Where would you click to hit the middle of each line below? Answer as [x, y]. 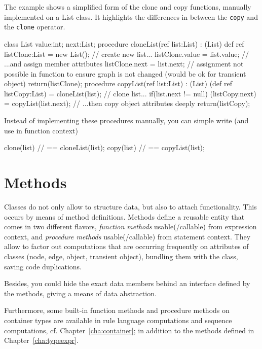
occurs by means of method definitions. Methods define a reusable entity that [124, 216]
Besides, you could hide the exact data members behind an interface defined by [127, 283]
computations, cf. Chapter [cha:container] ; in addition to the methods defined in [129, 330]
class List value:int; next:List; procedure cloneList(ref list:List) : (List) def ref [124, 43]
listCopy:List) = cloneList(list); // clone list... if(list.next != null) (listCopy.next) [130, 93]
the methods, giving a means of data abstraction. [80, 293]
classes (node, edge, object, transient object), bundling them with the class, [121, 256]
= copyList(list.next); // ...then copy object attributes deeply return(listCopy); [127, 103]
